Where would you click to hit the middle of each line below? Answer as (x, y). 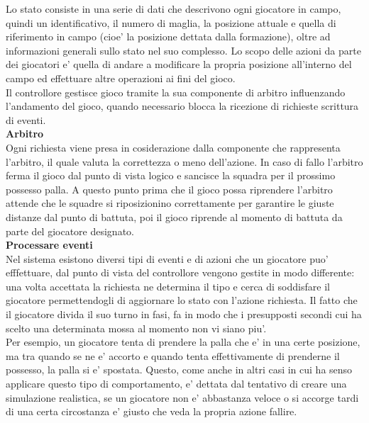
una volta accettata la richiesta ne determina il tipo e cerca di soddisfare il (168, 286)
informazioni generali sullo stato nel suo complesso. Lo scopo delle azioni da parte (183, 50)
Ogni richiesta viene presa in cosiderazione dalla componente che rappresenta (173, 147)
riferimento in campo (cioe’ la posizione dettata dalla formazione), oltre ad (168, 36)
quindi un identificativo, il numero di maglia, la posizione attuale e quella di (171, 22)
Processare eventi (49, 245)
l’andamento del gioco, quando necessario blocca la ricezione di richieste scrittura (182, 106)
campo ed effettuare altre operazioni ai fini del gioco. (121, 78)
